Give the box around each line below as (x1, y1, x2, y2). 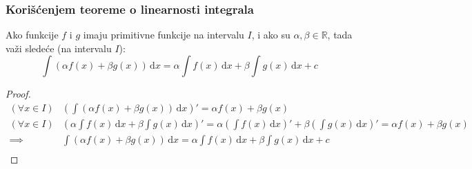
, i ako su (251, 27, 291, 42)
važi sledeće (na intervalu (6, 41, 112, 55)
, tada (327, 27, 353, 42)
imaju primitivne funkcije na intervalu (83, 27, 244, 42)
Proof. (6, 87, 31, 101)
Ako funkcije (6, 27, 59, 42)
